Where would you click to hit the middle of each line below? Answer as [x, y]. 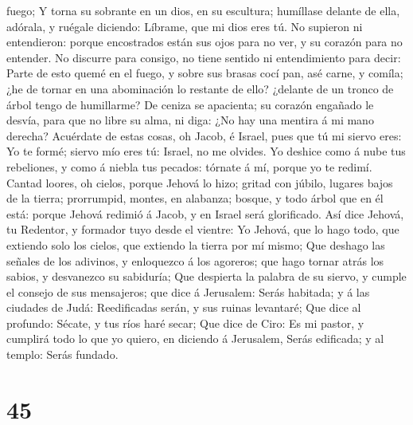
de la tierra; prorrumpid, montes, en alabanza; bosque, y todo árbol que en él [195, 198]
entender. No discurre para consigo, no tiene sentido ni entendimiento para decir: [204, 57]
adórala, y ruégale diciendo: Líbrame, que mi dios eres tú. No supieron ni [185, 26]
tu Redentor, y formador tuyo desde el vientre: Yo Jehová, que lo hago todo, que [203, 229]
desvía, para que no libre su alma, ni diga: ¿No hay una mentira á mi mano [190, 120]
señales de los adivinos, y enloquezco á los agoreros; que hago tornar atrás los [195, 260]
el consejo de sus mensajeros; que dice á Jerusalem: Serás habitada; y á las [188, 291]
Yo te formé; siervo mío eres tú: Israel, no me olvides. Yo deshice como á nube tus [206, 151]
